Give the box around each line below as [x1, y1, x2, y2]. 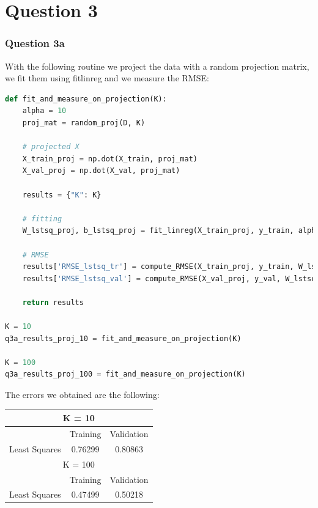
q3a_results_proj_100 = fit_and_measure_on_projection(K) [5, 370, 246, 379]
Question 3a [5, 35, 65, 51]
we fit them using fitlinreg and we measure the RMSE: [5, 72, 209, 84]
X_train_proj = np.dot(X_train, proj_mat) [22, 154, 198, 163]
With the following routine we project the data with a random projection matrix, [5, 59, 309, 72]
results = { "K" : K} [22, 190, 102, 199]
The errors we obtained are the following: [5, 388, 160, 401]
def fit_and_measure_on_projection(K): [5, 94, 167, 103]
